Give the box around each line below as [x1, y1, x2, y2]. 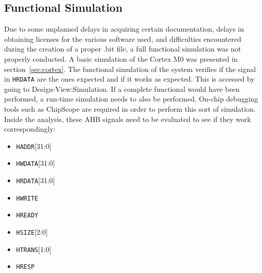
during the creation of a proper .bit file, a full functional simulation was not [4, 43, 241, 54]
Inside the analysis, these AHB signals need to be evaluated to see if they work [4, 113, 251, 124]
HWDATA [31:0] [16, 158, 55, 168]
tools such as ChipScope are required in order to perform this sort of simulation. [4, 104, 256, 114]
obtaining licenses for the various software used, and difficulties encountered [4, 33, 242, 44]
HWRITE [16, 194, 38, 202]
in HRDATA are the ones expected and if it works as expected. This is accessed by [4, 73, 255, 84]
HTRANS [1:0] [16, 243, 52, 254]
